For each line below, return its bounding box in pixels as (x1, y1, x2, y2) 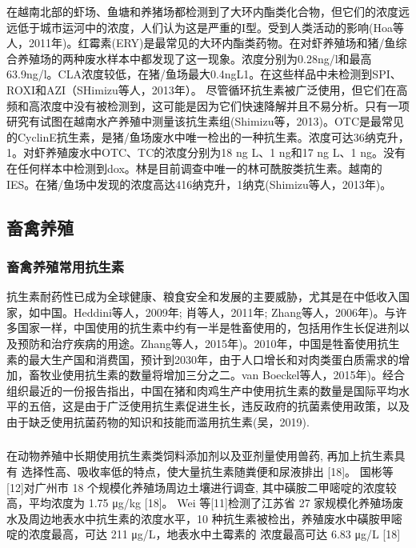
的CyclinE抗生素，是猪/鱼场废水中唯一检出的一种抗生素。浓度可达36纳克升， (6, 128, 410, 145)
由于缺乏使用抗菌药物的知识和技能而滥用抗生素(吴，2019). (6, 413, 310, 430)
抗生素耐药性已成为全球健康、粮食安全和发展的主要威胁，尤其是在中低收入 (6, 288, 398, 305)
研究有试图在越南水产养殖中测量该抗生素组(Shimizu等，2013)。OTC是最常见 (6, 113, 405, 130)
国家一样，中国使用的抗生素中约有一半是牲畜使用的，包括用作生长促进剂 (17, 319, 398, 336)
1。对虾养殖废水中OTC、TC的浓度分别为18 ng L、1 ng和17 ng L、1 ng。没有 (6, 144, 406, 161)
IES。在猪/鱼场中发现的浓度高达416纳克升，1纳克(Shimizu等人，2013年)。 (6, 175, 392, 192)
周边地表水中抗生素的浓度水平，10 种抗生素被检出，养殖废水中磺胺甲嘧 (28, 510, 402, 526)
